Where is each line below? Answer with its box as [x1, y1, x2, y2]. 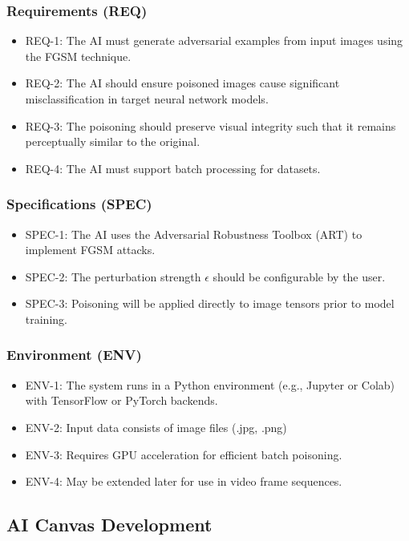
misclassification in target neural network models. [25, 91, 269, 107]
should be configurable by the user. [213, 268, 386, 285]
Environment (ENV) [6, 345, 142, 365]
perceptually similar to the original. [25, 133, 200, 150]
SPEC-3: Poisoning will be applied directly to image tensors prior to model [25, 295, 395, 312]
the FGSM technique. [25, 47, 132, 64]
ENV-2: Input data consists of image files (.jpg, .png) [25, 418, 287, 435]
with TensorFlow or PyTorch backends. [25, 392, 218, 409]
